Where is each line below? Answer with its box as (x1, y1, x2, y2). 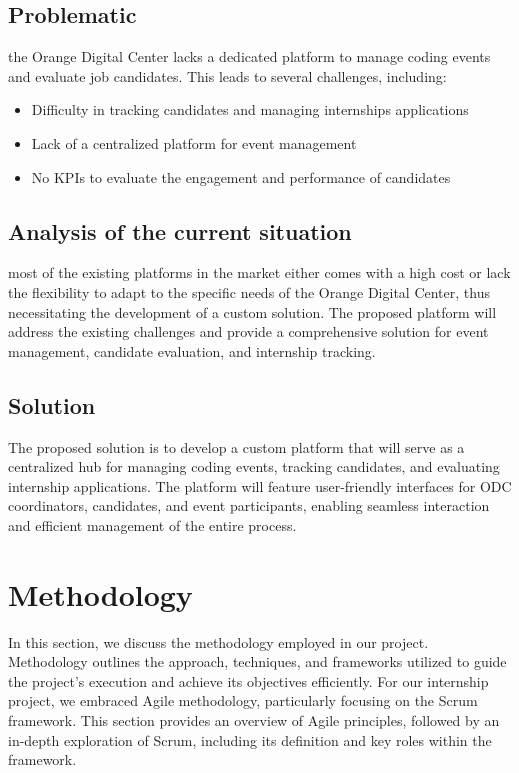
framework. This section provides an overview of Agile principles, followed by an (8, 710, 500, 731)
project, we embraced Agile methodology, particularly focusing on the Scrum (8, 690, 478, 711)
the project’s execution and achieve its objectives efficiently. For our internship (8, 670, 489, 691)
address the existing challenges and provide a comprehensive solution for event (8, 321, 489, 342)
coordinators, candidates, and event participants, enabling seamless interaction (8, 495, 490, 516)
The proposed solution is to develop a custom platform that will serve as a (8, 436, 465, 457)
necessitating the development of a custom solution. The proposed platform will (8, 301, 497, 322)
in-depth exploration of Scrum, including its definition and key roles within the (8, 729, 492, 750)
